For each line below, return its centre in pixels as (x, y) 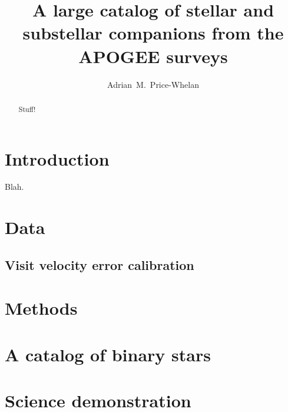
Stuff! (27, 109)
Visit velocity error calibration (100, 264)
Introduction (57, 158)
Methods (41, 308)
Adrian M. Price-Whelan (153, 84)
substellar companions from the (153, 33)
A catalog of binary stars (108, 354)
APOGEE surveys (153, 56)
